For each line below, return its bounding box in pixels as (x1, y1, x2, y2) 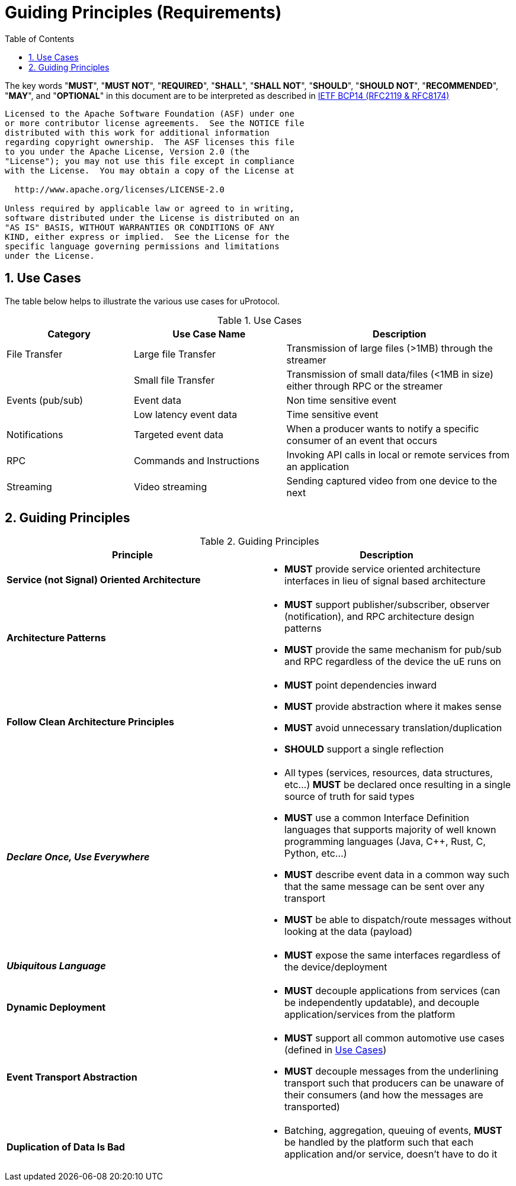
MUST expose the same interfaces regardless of (284, 949, 501, 962)
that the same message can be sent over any (284, 880, 485, 893)
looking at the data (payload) (284, 925, 413, 938)
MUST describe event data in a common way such (284, 869, 509, 881)
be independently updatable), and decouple (284, 997, 480, 1009)
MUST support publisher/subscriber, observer (284, 599, 490, 611)
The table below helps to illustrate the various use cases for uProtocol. (5, 295, 280, 306)
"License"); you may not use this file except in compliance (5, 156, 294, 166)
